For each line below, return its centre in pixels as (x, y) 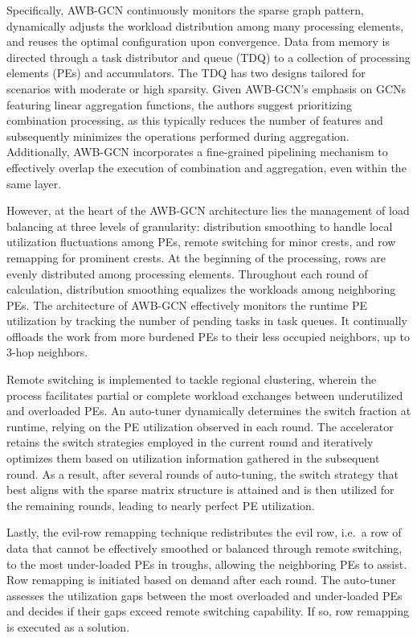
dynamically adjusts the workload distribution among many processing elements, (205, 25)
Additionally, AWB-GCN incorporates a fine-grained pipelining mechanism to (197, 152)
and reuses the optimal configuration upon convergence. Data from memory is (198, 41)
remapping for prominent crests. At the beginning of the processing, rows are (196, 257)
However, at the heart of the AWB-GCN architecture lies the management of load (208, 210)
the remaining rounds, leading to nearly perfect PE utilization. (161, 505)
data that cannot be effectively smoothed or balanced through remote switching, (204, 548)
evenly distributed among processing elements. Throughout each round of (187, 273)
